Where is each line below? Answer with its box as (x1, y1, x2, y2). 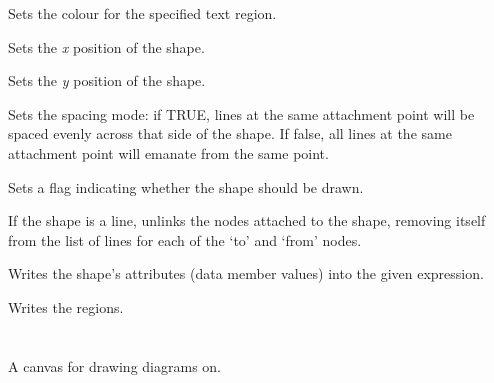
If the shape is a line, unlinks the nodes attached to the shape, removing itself (8, 210, 486, 231)
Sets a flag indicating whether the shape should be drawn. (8, 176, 364, 197)
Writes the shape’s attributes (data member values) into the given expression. (8, 263, 484, 284)
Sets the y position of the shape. (8, 70, 206, 91)
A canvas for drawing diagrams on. (8, 355, 221, 376)
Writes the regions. (8, 296, 124, 317)
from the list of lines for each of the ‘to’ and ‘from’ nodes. (8, 229, 362, 250)
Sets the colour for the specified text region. (8, 3, 277, 23)
